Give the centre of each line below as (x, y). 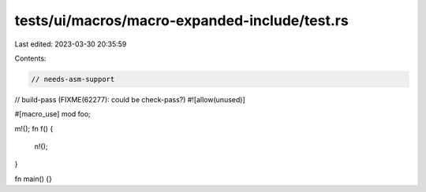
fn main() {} (34, 179)
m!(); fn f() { (34, 128)
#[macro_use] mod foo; (52, 114)
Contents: (30, 58)
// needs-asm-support (73, 79)
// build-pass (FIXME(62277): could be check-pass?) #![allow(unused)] (130, 99)
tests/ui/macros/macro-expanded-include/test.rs (181, 20)
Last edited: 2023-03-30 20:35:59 (71, 44)
